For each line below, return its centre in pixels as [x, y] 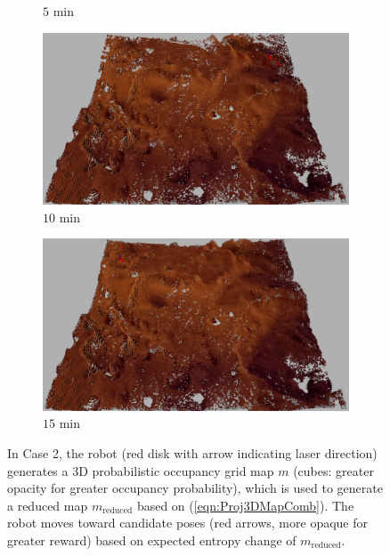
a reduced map [48, 505]
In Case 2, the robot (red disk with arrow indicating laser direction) [192, 452]
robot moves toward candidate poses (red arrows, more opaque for [188, 523]
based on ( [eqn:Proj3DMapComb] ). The [245, 505]
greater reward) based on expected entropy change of [152, 540]
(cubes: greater [333, 470]
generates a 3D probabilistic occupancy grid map [141, 470]
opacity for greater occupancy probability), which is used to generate [195, 488]
